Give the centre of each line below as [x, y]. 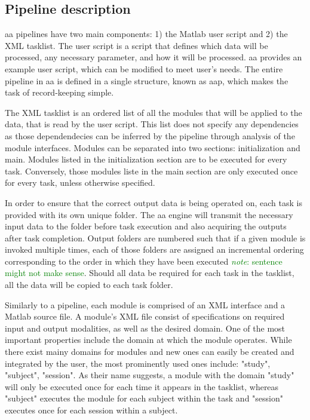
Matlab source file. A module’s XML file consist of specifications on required [145, 316]
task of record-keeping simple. [59, 92]
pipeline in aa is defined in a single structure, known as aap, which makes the [147, 80]
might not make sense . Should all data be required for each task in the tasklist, [150, 273]
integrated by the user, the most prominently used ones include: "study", [138, 363]
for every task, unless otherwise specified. [80, 183]
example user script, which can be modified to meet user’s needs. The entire [144, 68]
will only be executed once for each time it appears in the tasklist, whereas [142, 386]
